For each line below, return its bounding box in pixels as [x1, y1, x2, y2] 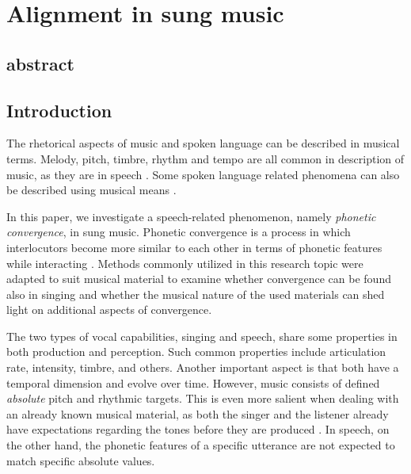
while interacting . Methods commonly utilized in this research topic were [6, 254, 363, 271]
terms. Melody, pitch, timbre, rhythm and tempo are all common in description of [6, 150, 405, 166]
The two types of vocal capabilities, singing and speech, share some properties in [6, 327, 398, 344]
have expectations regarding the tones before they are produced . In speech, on [6, 421, 390, 438]
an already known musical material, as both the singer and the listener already [6, 405, 389, 422]
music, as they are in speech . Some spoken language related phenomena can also [6, 166, 400, 182]
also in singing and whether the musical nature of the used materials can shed [6, 285, 385, 302]
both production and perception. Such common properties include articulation [6, 343, 386, 360]
